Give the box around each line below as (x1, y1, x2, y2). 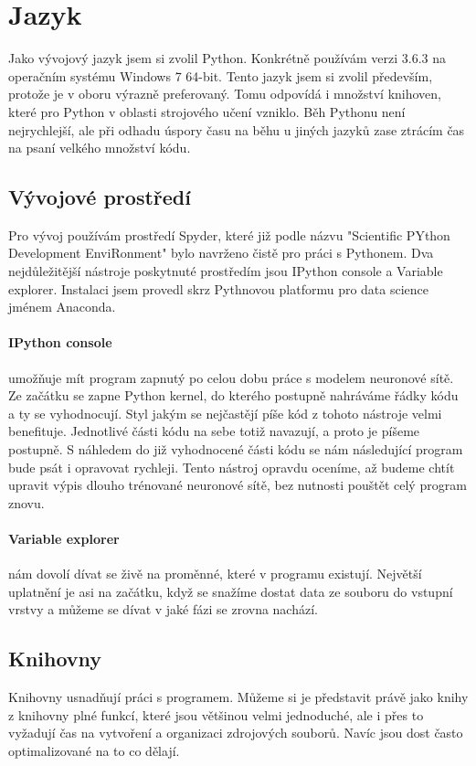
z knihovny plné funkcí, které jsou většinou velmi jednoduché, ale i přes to (8, 705, 424, 724)
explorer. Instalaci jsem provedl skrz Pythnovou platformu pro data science (8, 279, 429, 298)
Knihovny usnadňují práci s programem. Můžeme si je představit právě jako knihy (8, 687, 469, 707)
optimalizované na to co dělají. (8, 740, 180, 760)
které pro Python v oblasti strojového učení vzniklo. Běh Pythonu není (8, 101, 406, 121)
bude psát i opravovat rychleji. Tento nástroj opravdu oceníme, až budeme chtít (8, 457, 455, 476)
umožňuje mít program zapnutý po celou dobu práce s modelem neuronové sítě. (8, 367, 454, 387)
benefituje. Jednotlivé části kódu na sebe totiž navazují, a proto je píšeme (8, 421, 420, 441)
